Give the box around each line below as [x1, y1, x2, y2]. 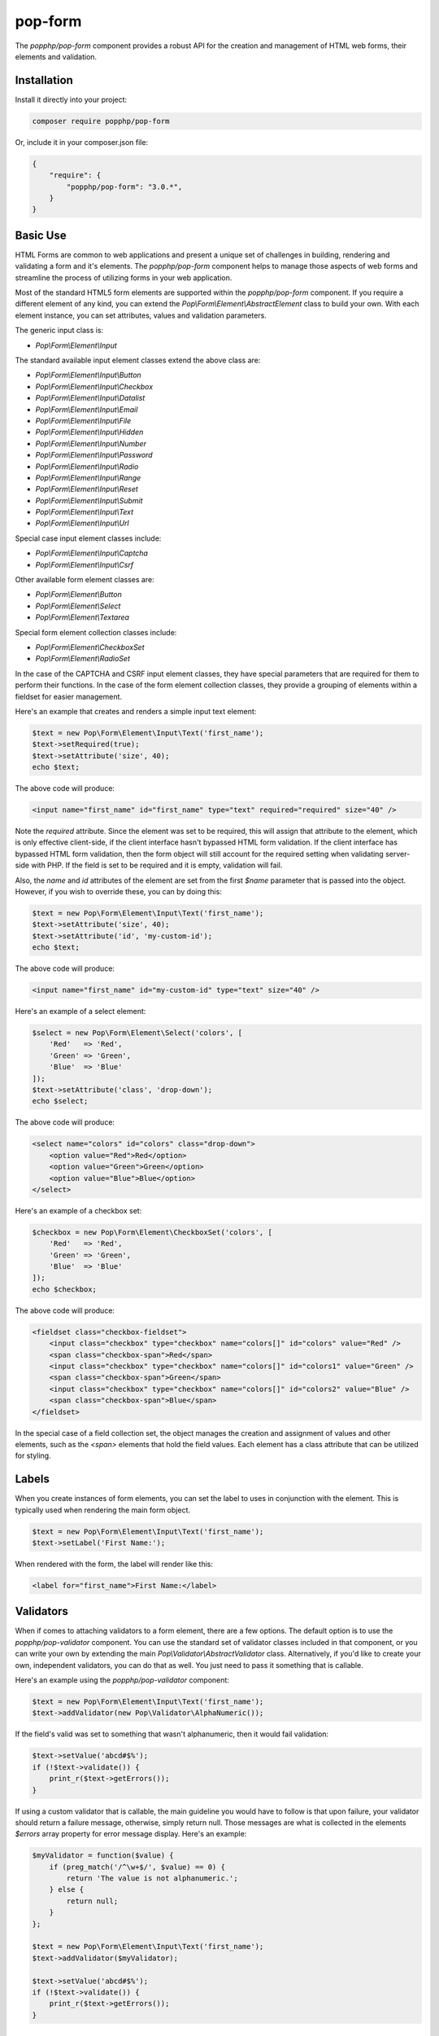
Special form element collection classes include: [15, 627, 177, 637]
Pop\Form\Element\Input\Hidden [35, 428, 144, 437]
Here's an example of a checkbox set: [15, 1205, 142, 1215]
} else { [49, 1885, 85, 1894]
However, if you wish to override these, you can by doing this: [15, 886, 223, 896]
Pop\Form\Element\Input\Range [35, 472, 141, 482]
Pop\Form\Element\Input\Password [35, 450, 154, 460]
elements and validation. [15, 51, 98, 61]
